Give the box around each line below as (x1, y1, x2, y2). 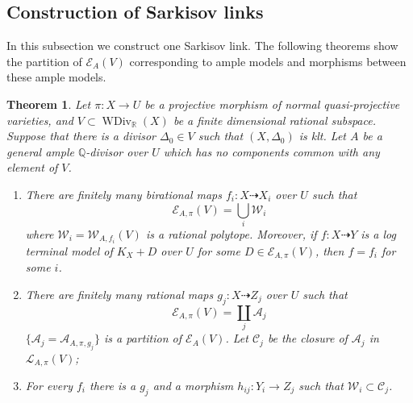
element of (6, 159, 58, 176)
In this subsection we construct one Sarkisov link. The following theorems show (6, 37, 398, 54)
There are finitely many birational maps (25, 185, 222, 202)
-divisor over (86, 143, 148, 160)
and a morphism (152, 377, 234, 393)
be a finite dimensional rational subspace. (173, 111, 376, 128)
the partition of (6, 52, 82, 69)
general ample (6, 143, 74, 160)
